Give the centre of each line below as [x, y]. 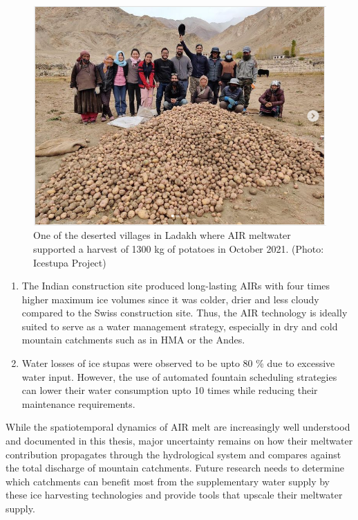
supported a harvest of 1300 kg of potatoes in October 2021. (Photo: [179, 248]
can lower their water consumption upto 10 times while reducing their [170, 390]
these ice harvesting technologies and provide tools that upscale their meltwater [174, 495]
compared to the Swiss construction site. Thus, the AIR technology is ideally [185, 313]
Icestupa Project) [70, 262]
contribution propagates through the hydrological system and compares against [173, 454]
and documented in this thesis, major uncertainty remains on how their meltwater [179, 441]
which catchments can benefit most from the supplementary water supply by [168, 481]
